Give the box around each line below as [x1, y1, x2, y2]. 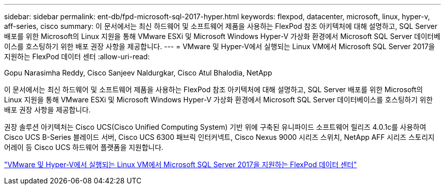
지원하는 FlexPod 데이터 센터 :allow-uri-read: [4, 52, 150, 61]
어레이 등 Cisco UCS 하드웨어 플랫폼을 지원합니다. [4, 143, 164, 152]
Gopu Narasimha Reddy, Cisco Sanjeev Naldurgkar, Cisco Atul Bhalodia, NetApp [4, 68, 272, 77]
